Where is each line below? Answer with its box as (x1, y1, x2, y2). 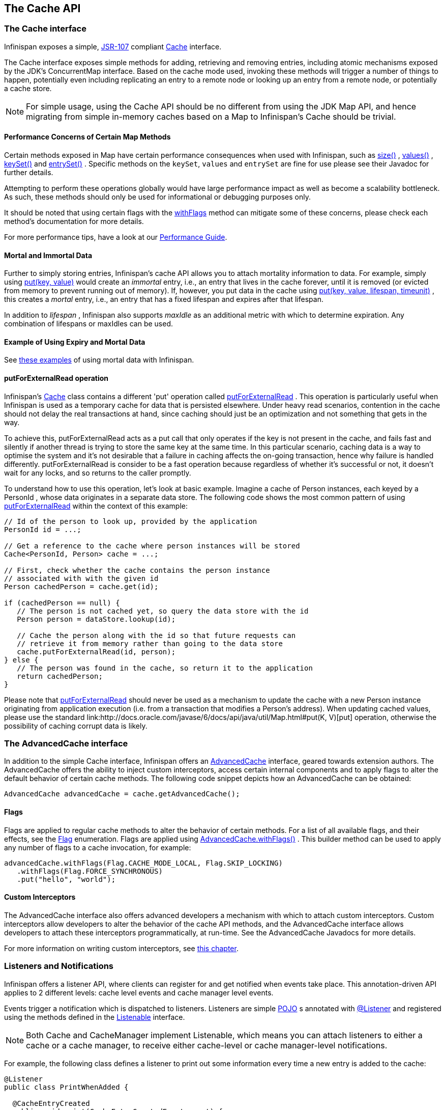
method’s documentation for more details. (4, 217, 144, 226)
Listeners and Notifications (4, 961, 114, 972)
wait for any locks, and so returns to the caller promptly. (4, 468, 191, 477)
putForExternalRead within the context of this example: (4, 501, 188, 510)
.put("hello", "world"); (17, 875, 116, 883)
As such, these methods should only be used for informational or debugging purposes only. (4, 192, 311, 202)
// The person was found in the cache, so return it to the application (17, 663, 313, 672)
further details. (4, 168, 53, 177)
